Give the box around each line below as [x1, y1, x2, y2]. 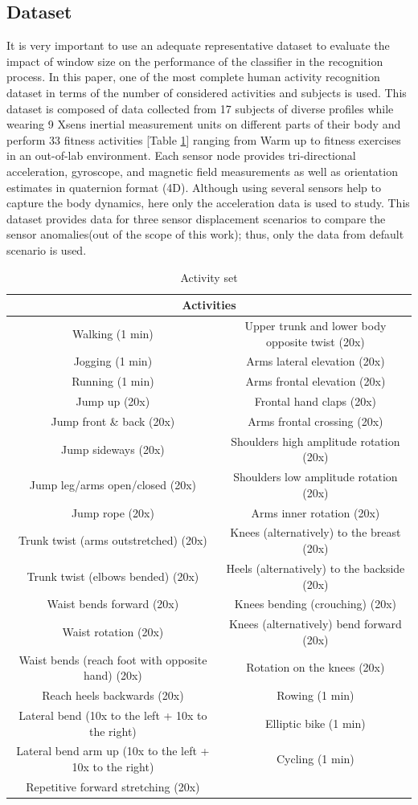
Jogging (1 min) [73, 353, 153, 370]
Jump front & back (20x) [51, 412, 175, 429]
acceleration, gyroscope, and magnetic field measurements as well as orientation [6, 162, 398, 179]
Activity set [180, 268, 238, 285]
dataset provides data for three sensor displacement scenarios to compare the [6, 210, 386, 227]
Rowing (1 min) [277, 687, 354, 704]
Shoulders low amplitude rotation [233, 468, 398, 485]
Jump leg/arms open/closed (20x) [29, 476, 197, 492]
